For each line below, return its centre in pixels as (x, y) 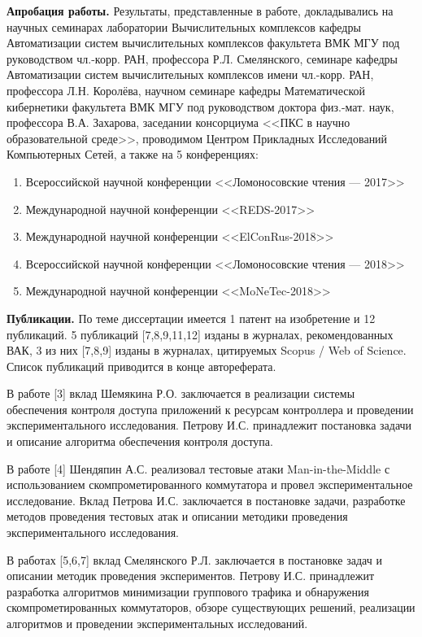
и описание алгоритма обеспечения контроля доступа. (140, 441)
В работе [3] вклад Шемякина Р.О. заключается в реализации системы (181, 393)
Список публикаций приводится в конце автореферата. (141, 366)
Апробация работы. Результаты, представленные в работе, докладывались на (200, 11)
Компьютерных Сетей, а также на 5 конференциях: (133, 154)
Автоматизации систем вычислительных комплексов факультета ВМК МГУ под (203, 43)
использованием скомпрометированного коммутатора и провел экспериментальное (210, 484)
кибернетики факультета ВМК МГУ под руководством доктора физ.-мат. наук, (200, 106)
